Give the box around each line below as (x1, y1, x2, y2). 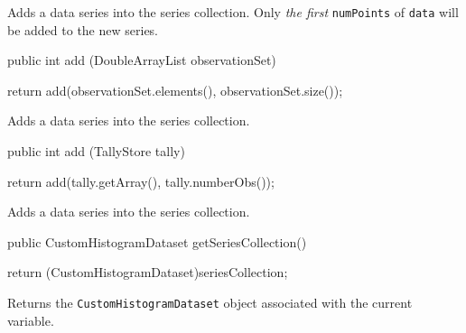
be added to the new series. (7, 20, 159, 39)
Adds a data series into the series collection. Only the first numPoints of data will (7, 3, 459, 21)
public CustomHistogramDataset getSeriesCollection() (7, 232, 307, 251)
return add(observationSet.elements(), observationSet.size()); (7, 80, 343, 99)
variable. (7, 310, 54, 329)
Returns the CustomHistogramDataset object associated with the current (7, 293, 413, 311)
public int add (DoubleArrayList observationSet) (7, 51, 276, 69)
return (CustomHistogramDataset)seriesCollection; (7, 263, 288, 282)
